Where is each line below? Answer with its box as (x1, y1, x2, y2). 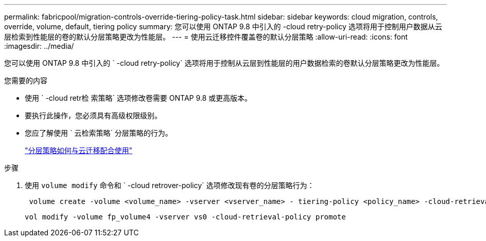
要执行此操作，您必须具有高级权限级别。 (25, 111, 162, 120)
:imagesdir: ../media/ (4, 42, 74, 50)
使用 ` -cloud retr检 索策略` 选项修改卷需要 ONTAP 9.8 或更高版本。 (25, 94, 252, 102)
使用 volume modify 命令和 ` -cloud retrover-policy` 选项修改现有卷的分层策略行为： (25, 181, 315, 190)
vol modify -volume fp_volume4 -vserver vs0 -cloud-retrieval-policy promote (25, 213, 346, 221)
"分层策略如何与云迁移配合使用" (25, 146, 133, 155)
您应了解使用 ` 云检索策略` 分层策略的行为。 (25, 128, 172, 137)
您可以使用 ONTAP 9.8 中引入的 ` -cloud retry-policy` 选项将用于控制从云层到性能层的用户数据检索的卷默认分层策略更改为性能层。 (4, 59, 444, 67)
